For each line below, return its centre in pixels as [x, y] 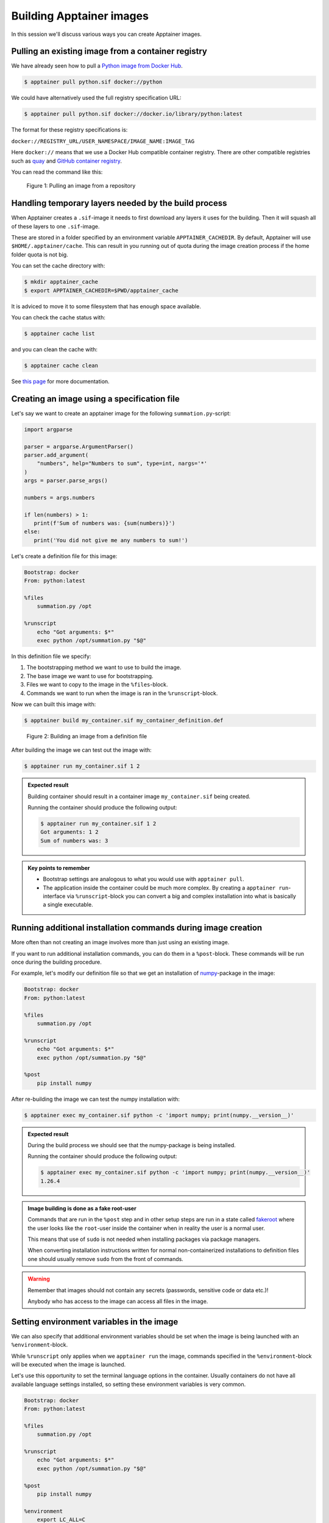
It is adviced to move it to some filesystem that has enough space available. [106, 306]
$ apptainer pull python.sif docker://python [93, 82]
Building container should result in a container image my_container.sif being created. [139, 796]
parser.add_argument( [56, 455]
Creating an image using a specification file [95, 399]
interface [54, 896]
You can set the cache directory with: [58, 266]
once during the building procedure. [56, 962]
